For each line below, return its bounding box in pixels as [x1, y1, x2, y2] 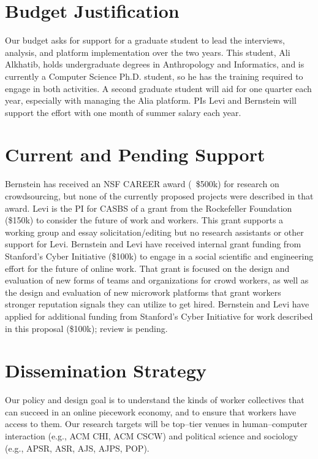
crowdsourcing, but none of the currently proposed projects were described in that [5, 190, 314, 202]
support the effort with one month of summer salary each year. [5, 106, 241, 118]
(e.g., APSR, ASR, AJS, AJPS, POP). [5, 441, 150, 454]
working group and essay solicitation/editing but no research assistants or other [5, 225, 304, 238]
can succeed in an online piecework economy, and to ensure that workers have [5, 405, 297, 418]
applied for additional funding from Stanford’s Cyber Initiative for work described [5, 309, 313, 322]
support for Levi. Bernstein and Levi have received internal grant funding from [5, 237, 301, 250]
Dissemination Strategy [5, 358, 206, 383]
